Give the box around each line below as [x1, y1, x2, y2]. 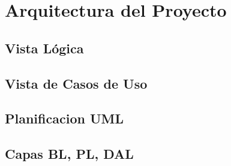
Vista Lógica [5, 38, 84, 57]
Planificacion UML [5, 109, 124, 128]
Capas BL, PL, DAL [5, 144, 134, 163]
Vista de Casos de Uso [5, 74, 148, 92]
